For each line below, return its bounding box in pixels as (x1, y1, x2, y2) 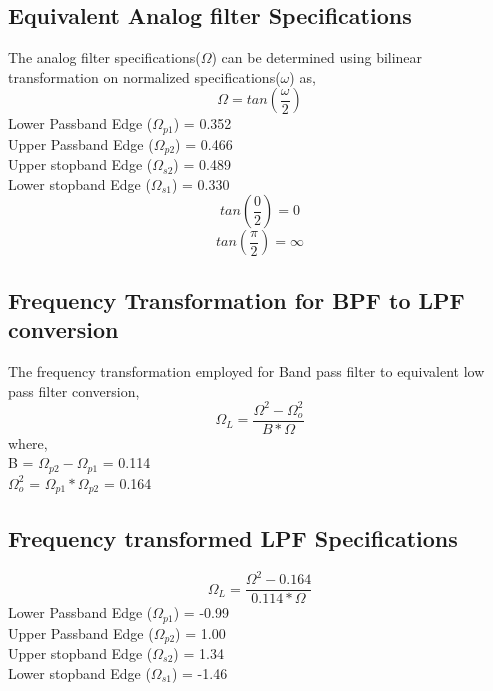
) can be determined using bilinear (211, 47, 423, 68)
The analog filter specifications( (8, 47, 201, 68)
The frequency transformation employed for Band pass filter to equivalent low (8, 361, 485, 382)
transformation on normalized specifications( (8, 66, 281, 87)
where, (8, 432, 48, 453)
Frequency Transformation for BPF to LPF (8, 284, 465, 315)
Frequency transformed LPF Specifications (8, 522, 458, 553)
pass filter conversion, (8, 380, 140, 401)
